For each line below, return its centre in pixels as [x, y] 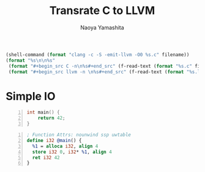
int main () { [43, 113]
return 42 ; [51, 118]
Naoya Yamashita [102, 27]
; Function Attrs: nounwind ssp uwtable [79, 135]
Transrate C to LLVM [102, 11]
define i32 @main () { [54, 140]
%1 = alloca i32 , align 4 [65, 146]
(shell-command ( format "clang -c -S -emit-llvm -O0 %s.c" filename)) [98, 55]
